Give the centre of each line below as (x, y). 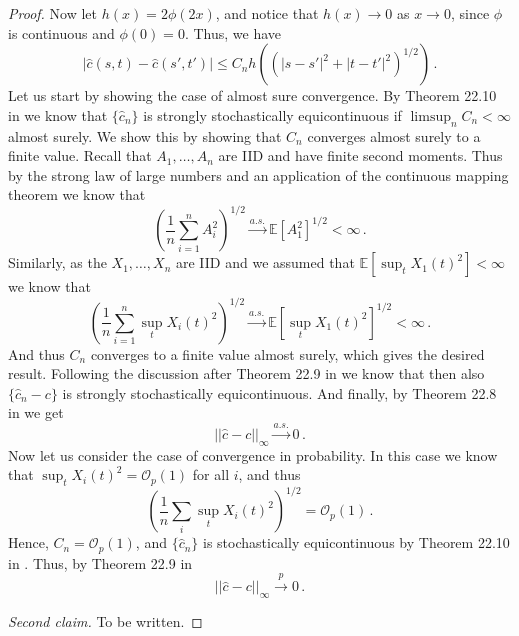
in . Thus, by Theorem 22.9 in (100, 562)
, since (470, 13)
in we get (36, 412)
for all (211, 474)
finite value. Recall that (80, 155)
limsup (430, 116)
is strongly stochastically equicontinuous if (272, 114)
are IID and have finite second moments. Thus (360, 155)
